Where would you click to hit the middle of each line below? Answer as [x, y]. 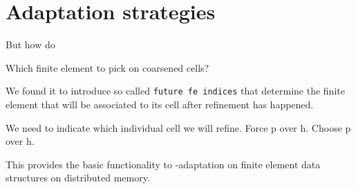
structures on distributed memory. [78, 178]
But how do [30, 44]
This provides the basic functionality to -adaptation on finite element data [163, 164]
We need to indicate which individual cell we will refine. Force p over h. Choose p [178, 127]
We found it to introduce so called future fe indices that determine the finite [175, 91]
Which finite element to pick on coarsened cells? [107, 67]
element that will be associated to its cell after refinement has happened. [160, 104]
